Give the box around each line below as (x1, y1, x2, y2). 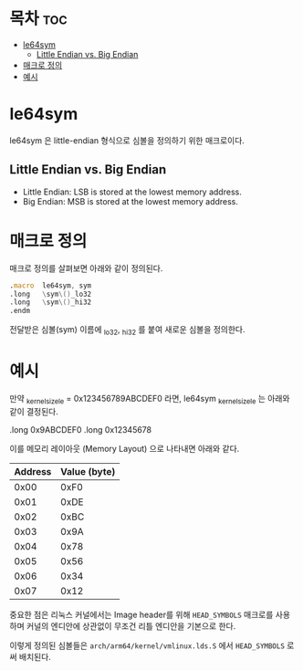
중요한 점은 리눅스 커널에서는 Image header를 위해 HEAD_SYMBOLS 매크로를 (9, 609, 274, 620)
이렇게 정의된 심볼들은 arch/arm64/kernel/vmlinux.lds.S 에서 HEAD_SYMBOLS (9, 640, 286, 651)
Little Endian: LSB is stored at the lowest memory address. (22, 186, 242, 197)
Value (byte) (60, 465, 116, 477)
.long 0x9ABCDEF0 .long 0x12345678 (9, 424, 152, 435)
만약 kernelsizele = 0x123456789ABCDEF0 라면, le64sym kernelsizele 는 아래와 (9, 393, 290, 406)
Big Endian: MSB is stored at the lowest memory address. (22, 195, 239, 206)
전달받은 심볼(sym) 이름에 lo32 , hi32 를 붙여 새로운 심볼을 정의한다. (9, 324, 246, 337)
